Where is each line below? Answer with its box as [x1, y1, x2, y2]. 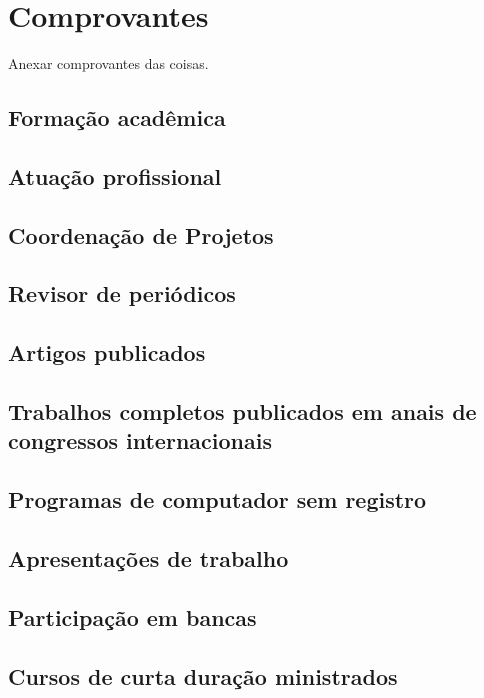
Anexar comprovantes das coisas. [8, 53, 209, 74]
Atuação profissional [8, 160, 222, 191]
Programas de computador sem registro [8, 484, 427, 515]
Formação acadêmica [8, 102, 226, 133]
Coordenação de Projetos [8, 219, 274, 250]
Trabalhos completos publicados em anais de [8, 396, 477, 427]
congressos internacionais [8, 425, 272, 456]
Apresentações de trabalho [8, 542, 289, 573]
